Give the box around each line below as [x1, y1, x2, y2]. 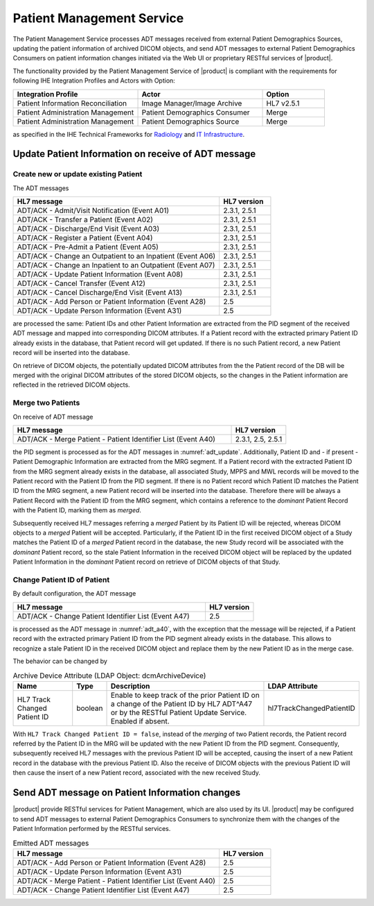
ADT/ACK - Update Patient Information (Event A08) [17, 269, 184, 279]
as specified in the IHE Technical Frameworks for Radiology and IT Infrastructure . [12, 130, 245, 138]
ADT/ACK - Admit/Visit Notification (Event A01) [17, 205, 170, 215]
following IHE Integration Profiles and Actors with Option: [12, 76, 176, 85]
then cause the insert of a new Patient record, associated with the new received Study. [12, 769, 261, 777]
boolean [76, 703, 103, 713]
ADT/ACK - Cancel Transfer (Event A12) [17, 278, 145, 288]
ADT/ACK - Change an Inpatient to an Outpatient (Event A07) [17, 260, 215, 270]
